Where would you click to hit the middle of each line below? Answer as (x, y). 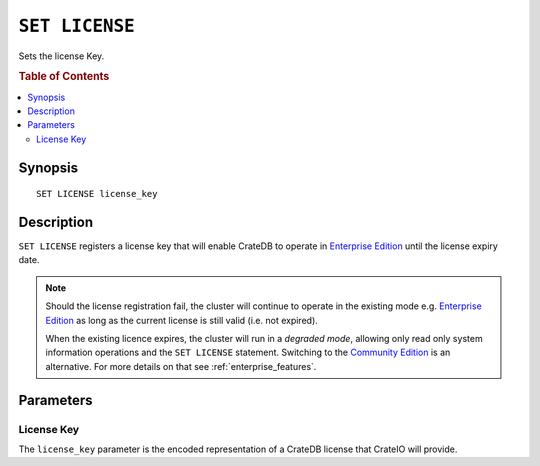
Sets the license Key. (61, 56)
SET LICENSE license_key (97, 194)
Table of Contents (64, 77)
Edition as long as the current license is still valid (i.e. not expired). (182, 320)
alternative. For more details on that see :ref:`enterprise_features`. (181, 366)
